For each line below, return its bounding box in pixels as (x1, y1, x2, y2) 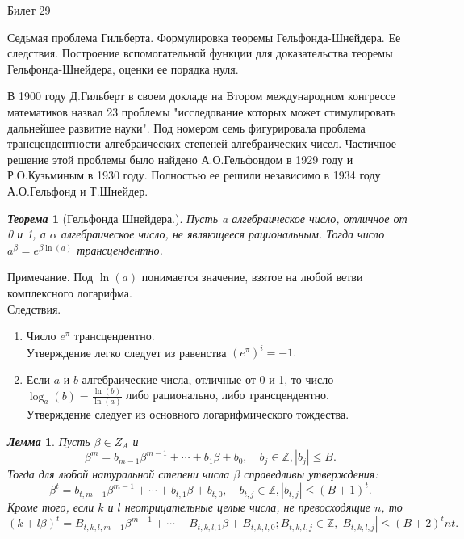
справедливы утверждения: (244, 465, 378, 482)
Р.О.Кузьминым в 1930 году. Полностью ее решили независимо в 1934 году (7, 166, 381, 183)
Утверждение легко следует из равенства (26, 343, 227, 360)
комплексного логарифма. (7, 284, 132, 301)
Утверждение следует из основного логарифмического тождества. (26, 406, 349, 422)
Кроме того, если (7, 499, 94, 516)
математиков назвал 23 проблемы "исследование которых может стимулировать (7, 103, 396, 120)
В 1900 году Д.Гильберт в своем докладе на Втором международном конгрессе (7, 87, 395, 104)
